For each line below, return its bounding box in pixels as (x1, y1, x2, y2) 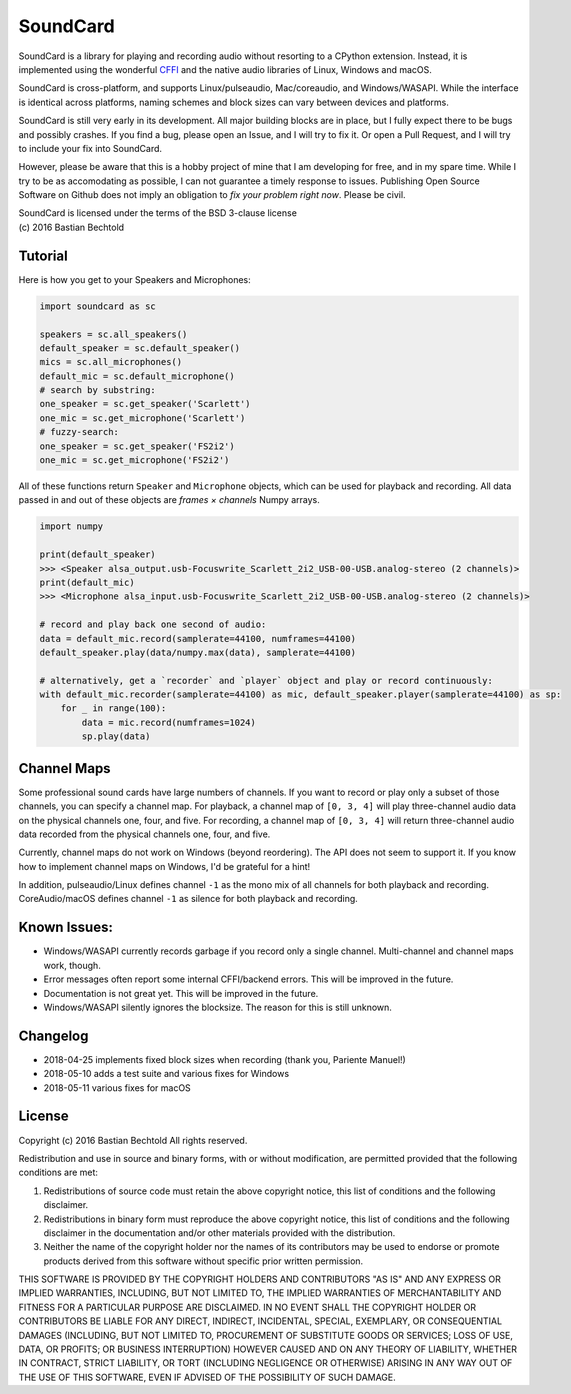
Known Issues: (18, 919, 114, 936)
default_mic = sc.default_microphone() (39, 370, 235, 382)
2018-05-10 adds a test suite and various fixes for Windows (43, 1068, 290, 1080)
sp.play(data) (81, 731, 151, 742)
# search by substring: (39, 385, 157, 396)
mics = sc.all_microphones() (39, 356, 183, 368)
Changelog (18, 1027, 89, 1044)
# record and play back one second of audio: (39, 619, 267, 630)
